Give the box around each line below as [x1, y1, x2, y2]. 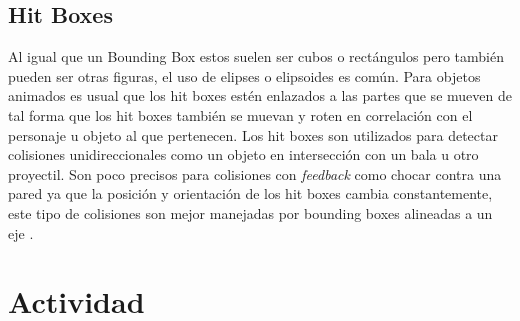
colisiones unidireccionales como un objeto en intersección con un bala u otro [8, 144, 479, 165]
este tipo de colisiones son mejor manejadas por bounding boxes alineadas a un [8, 202, 493, 223]
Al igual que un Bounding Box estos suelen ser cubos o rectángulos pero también [8, 46, 505, 67]
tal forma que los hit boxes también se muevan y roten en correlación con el [8, 104, 473, 125]
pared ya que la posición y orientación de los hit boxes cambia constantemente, [8, 183, 493, 204]
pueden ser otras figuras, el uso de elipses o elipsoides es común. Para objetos [8, 65, 481, 86]
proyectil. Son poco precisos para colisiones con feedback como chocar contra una [8, 163, 502, 184]
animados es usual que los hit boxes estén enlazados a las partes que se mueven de [8, 85, 512, 106]
